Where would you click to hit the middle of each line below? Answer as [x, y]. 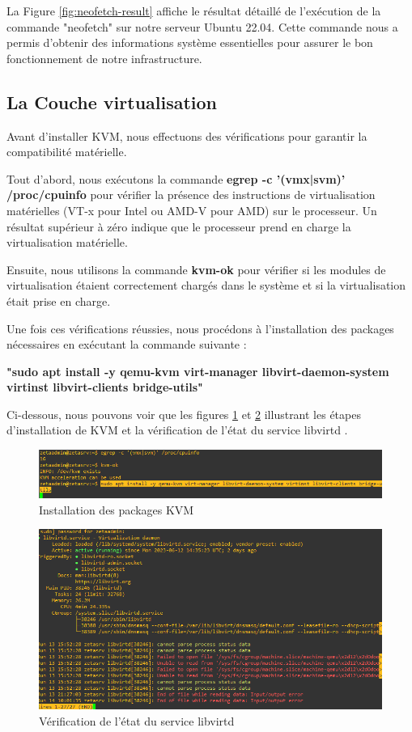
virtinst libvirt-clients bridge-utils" [105, 387]
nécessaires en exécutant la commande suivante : [127, 344]
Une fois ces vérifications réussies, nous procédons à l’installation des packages [200, 328]
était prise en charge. [59, 300]
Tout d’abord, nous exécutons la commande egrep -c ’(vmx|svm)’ [176, 178]
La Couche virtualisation [112, 102]
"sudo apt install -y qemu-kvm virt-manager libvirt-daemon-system [198, 371]
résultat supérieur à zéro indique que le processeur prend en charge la [179, 226]
